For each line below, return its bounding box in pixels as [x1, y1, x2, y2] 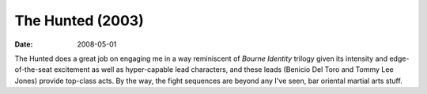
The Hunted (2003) [14, 12, 144, 29]
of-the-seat [14, 65, 53, 74]
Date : [14, 39, 33, 49]
